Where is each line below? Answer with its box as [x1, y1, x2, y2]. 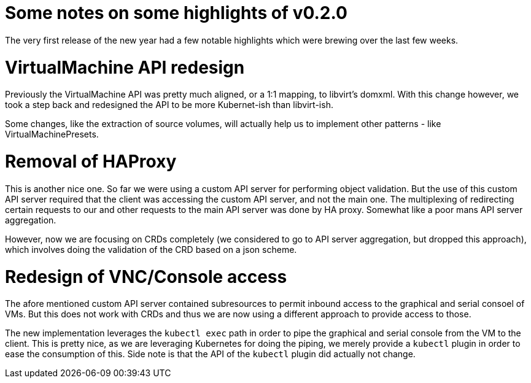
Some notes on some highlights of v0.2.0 [5, 2, 347, 23]
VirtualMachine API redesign [5, 56, 245, 78]
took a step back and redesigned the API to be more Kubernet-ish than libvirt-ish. [5, 99, 333, 110]
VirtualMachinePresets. [5, 129, 99, 140]
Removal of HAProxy [5, 151, 177, 172]
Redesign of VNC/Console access [5, 266, 287, 287]
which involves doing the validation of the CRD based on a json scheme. [5, 244, 297, 255]
